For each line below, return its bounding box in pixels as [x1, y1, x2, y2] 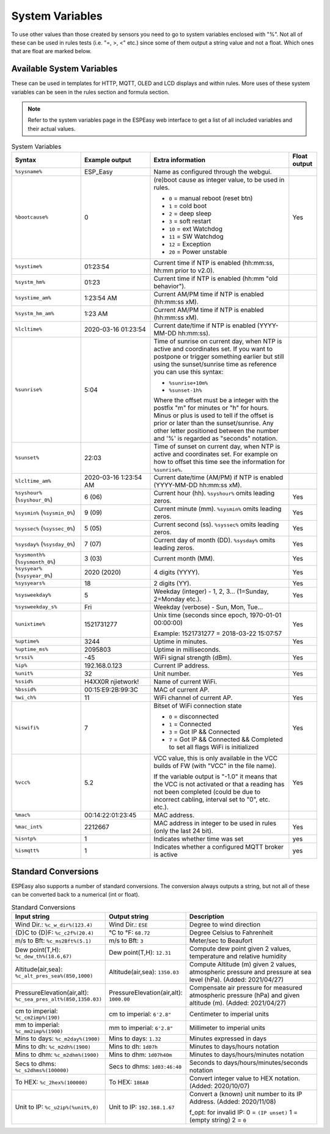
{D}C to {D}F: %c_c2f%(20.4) [15, 928, 94, 937]
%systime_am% [15, 294, 51, 301]
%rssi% [15, 654, 34, 661]
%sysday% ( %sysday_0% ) [15, 539, 76, 548]
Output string [109, 912, 149, 921]
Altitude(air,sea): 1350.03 [109, 968, 180, 976]
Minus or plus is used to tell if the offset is [153, 411, 274, 419]
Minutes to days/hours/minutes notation [189, 1050, 304, 1059]
